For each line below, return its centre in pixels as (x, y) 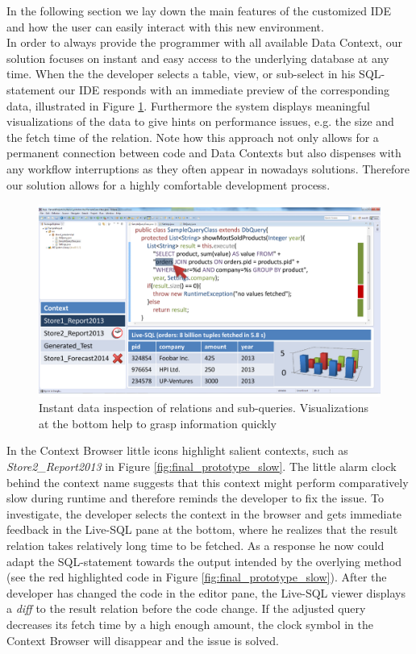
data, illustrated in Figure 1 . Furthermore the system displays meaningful (188, 105)
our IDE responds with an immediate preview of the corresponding (224, 89)
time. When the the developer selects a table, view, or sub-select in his (181, 74)
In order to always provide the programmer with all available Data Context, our (204, 42)
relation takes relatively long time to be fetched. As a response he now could (196, 545)
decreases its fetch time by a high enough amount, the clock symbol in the (190, 624)
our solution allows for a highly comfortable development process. (168, 184)
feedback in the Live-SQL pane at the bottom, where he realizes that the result (202, 529)
